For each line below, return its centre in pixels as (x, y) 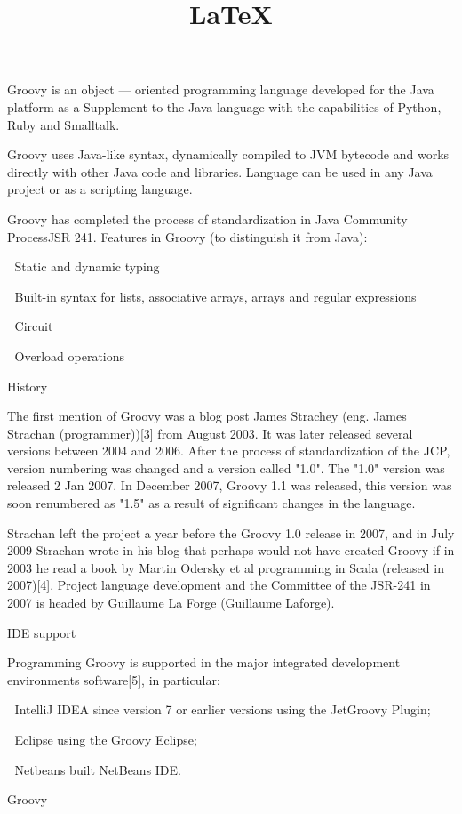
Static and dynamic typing (87, 266)
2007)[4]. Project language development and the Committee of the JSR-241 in (219, 585)
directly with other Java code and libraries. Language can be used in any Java (220, 171)
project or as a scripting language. (100, 189)
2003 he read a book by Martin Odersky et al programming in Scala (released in (226, 567)
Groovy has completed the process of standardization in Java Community (207, 218)
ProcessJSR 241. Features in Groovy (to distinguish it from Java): (187, 236)
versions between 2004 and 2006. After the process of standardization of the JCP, (229, 451)
